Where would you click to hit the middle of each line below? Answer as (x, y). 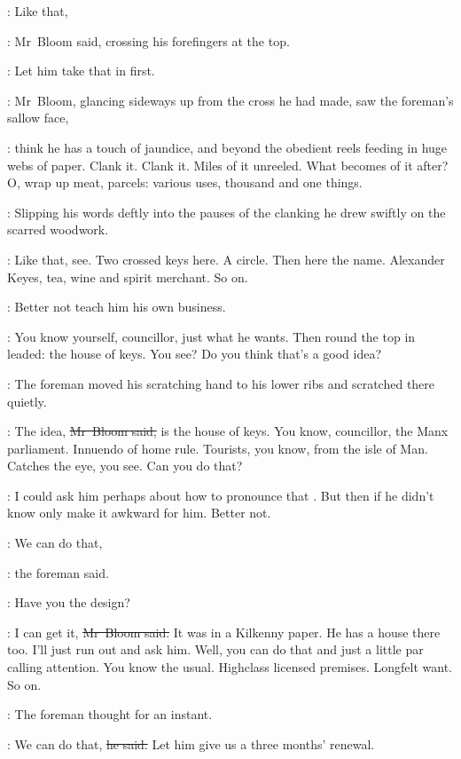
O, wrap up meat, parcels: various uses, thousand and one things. (185, 182)
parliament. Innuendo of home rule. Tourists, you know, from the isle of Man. (218, 448)
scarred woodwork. (58, 229)
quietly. (27, 401)
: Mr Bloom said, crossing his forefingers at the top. (148, 40)
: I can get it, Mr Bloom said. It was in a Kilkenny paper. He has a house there (224, 632)
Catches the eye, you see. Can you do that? (125, 466)
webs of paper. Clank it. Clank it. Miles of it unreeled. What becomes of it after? (228, 165)
